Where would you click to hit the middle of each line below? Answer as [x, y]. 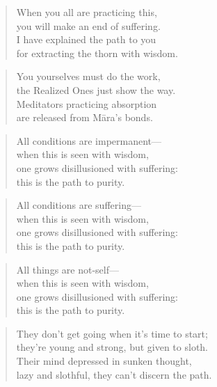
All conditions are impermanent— [89, 140]
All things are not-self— [67, 269]
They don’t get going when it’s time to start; [112, 333]
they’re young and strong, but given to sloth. [112, 347]
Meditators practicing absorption [87, 103]
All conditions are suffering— [79, 205]
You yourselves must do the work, [88, 76]
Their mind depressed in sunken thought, [104, 361]
